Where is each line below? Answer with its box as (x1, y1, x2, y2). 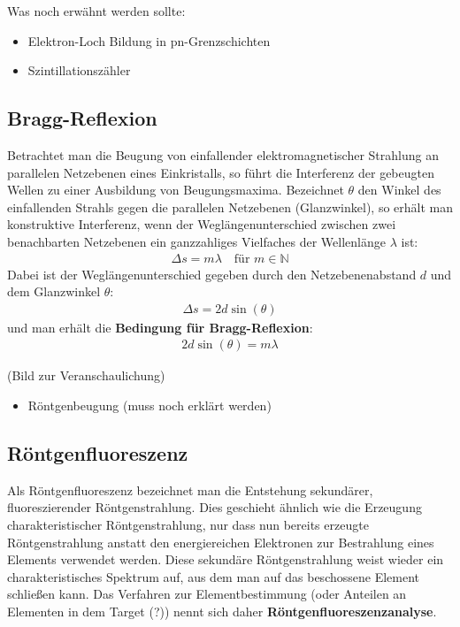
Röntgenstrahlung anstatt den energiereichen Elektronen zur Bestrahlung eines (7, 532, 434, 551)
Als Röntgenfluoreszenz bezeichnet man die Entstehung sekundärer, (7, 480, 373, 499)
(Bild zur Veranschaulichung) (7, 366, 165, 385)
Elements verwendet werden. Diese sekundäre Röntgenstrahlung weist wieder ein (7, 550, 444, 569)
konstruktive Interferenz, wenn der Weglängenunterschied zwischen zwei (7, 215, 396, 233)
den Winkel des (357, 180, 441, 199)
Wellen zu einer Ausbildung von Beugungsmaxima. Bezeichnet (7, 180, 344, 199)
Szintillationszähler (27, 61, 131, 80)
